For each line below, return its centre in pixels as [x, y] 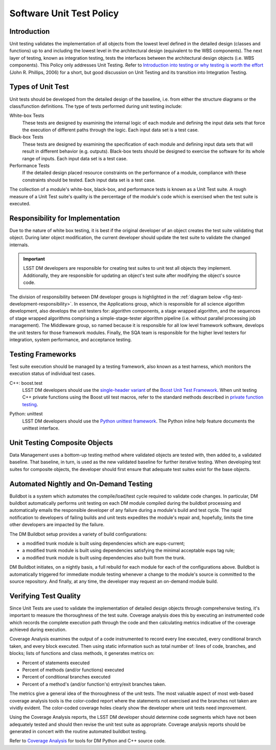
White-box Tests [27, 115]
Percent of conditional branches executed [66, 677]
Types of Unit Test [39, 87]
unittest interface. [41, 428]
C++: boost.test [26, 383]
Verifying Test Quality [45, 596]
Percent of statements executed [56, 663]
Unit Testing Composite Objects [61, 443]
